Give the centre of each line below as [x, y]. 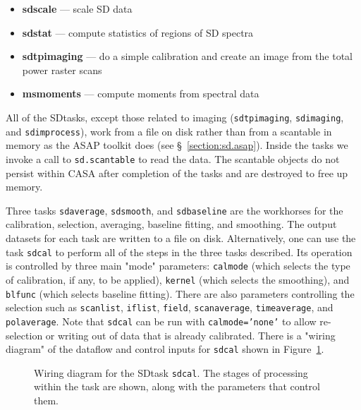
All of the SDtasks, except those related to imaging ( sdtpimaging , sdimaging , [175, 117]
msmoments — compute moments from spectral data [141, 94]
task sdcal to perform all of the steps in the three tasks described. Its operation [179, 252]
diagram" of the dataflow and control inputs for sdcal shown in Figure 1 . [165, 349]
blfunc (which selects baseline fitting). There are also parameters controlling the [180, 293]
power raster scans [62, 70]
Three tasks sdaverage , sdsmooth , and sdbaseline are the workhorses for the [175, 210]
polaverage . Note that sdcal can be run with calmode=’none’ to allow [161, 321]
